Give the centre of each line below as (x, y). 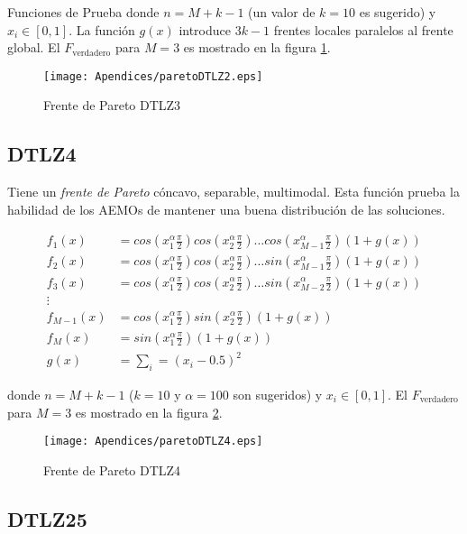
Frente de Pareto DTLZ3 (112, 105)
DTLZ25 (47, 518)
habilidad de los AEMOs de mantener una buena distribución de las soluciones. (226, 209)
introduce (205, 29)
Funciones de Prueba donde (83, 12)
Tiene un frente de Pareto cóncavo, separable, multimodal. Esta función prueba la (233, 192)
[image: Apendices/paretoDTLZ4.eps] (153, 442)
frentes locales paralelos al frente (363, 29)
